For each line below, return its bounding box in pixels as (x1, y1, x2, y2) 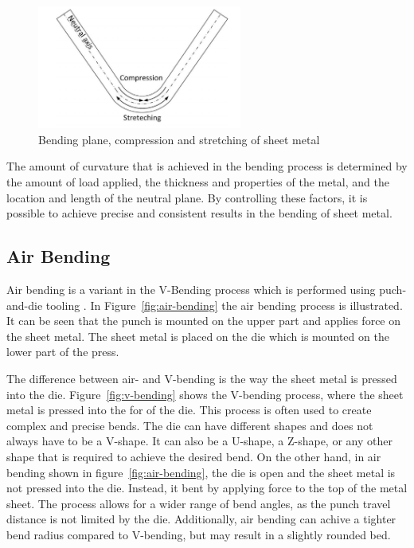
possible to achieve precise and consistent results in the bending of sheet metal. (6, 205, 393, 221)
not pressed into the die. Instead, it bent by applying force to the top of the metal (6, 479, 408, 496)
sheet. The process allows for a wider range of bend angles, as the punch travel (6, 495, 391, 511)
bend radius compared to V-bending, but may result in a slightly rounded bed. (6, 526, 391, 542)
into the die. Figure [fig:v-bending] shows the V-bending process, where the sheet (6, 386, 404, 402)
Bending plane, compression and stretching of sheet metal (38, 131, 320, 147)
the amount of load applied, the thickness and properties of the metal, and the (6, 174, 389, 190)
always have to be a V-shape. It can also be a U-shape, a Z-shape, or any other (6, 433, 393, 449)
